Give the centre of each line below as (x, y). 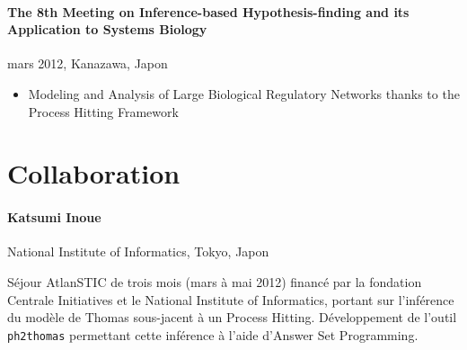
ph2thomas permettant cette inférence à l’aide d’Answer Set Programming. (213, 334)
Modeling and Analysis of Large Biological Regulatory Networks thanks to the (244, 93)
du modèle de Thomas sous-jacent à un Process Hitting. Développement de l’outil (232, 317)
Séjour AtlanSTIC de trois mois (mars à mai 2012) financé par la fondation (215, 281)
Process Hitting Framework (103, 111)
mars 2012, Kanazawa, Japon (88, 63)
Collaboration (94, 173)
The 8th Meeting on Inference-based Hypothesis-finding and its (208, 11)
